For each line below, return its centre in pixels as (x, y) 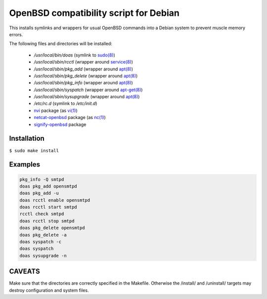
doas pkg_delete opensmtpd (52, 228)
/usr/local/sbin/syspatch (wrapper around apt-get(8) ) (88, 90)
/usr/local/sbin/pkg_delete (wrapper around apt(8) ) (86, 76)
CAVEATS (24, 271)
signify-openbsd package (60, 124)
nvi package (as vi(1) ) (56, 110)
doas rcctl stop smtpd (47, 221)
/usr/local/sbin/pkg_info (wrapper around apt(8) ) (83, 83)
